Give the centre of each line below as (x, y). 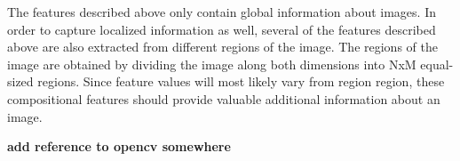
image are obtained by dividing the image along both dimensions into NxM (212, 64)
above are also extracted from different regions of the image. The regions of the (222, 47)
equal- (437, 64)
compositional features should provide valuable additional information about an (224, 98)
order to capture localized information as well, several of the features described (222, 29)
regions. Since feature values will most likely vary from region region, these (241, 81)
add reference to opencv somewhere (119, 146)
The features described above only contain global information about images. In (222, 12)
